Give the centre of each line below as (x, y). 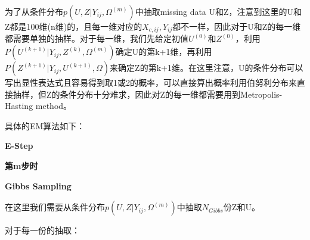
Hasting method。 (38, 106)
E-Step (19, 146)
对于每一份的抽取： (42, 230)
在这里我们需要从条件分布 (55, 207)
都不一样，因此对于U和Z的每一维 (237, 26)
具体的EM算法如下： (45, 125)
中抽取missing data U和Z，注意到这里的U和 (218, 11)
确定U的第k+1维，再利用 (164, 52)
